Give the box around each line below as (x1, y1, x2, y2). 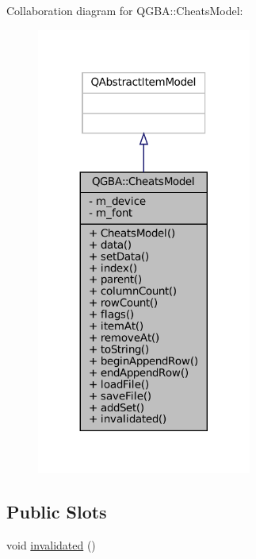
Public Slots (6, 499, 107, 523)
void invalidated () (6, 536, 96, 553)
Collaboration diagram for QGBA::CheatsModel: (6, 2, 243, 18)
